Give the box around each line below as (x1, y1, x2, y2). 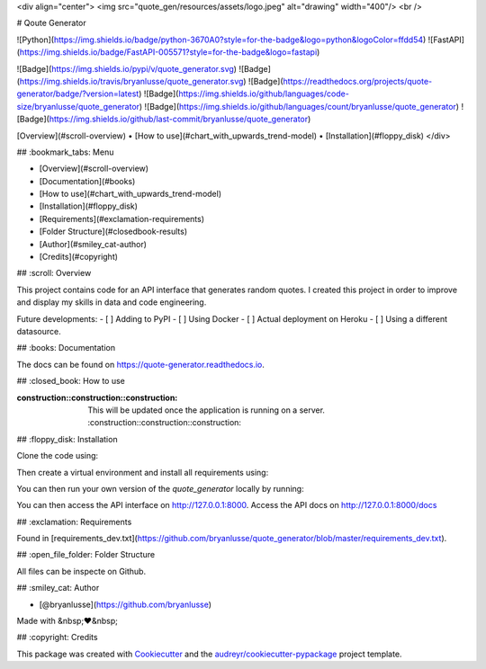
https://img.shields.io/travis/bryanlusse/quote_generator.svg (19, 76, 244, 86)
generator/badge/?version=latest (16, 88, 139, 99)
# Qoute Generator (16, 18, 87, 29)
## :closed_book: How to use (16, 376, 126, 387)
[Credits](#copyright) (39, 252, 119, 263)
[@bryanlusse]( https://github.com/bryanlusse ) (39, 599, 211, 610)
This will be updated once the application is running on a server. (87, 405, 326, 415)
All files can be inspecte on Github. (16, 566, 147, 576)
